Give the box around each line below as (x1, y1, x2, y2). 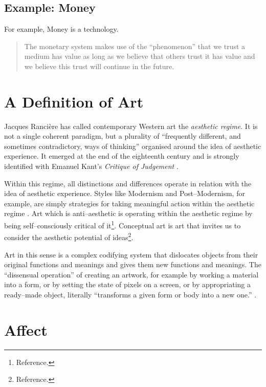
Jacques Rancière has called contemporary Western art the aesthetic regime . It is (4, 120, 258, 131)
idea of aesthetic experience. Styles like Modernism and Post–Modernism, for (4, 188, 245, 199)
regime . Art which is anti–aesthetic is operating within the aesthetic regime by (4, 208, 253, 219)
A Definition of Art (4, 91, 144, 112)
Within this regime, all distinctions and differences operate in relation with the (4, 178, 252, 188)
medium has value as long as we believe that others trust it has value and (24, 51, 255, 61)
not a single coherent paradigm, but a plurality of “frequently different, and (4, 131, 241, 141)
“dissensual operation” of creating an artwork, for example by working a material (4, 269, 259, 279)
